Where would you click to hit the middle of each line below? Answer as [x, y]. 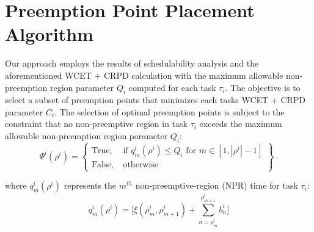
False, [102, 165]
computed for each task [172, 87]
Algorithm [49, 34]
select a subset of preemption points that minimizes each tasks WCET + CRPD [155, 100]
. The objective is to [263, 87]
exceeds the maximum [241, 124]
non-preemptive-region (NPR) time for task [217, 185]
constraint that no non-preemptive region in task [96, 124]
